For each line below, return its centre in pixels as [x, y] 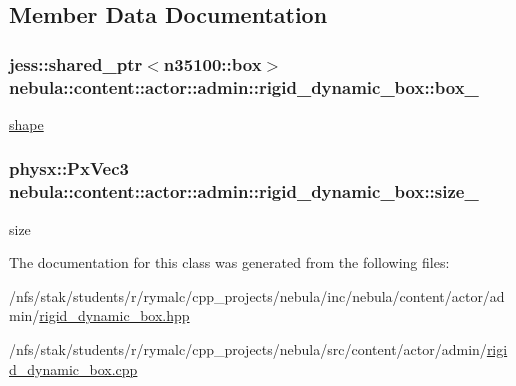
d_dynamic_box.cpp [73, 368]
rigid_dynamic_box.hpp [114, 315]
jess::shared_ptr [76, 63]
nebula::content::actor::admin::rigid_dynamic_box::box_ [244, 86]
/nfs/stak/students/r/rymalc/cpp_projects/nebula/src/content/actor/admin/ [248, 349]
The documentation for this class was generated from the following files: [229, 262]
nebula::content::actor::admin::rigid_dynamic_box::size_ [244, 191]
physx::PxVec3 [69, 168]
